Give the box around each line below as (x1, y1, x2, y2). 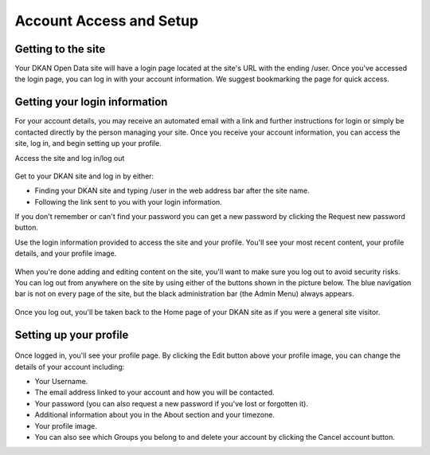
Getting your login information (14, 96, 168, 109)
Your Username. (34, 377, 88, 386)
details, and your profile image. (14, 249, 117, 258)
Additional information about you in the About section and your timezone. (34, 410, 275, 420)
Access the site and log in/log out (14, 153, 125, 163)
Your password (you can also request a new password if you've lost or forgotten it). (34, 398, 308, 408)
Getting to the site (14, 42, 106, 56)
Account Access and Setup (14, 12, 199, 29)
